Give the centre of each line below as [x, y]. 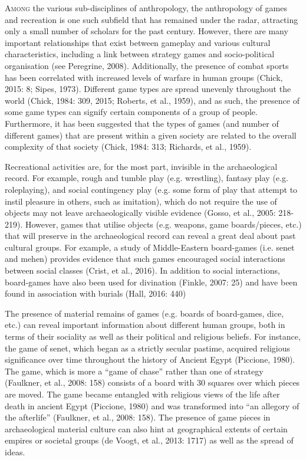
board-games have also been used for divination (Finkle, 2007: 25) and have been [151, 282]
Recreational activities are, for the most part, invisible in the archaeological [141, 166]
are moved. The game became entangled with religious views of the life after [142, 394]
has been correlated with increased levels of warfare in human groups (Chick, [144, 77]
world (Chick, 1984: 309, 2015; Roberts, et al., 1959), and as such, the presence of [152, 100]
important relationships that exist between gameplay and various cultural [138, 42]
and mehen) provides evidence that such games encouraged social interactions [145, 259]
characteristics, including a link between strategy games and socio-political [140, 54]
